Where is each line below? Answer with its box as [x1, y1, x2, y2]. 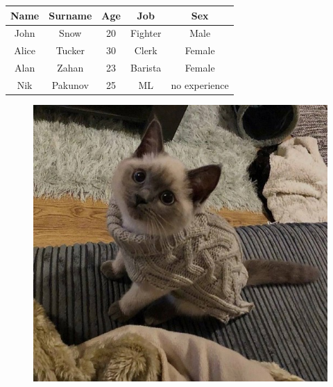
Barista [130, 60, 162, 75]
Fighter [130, 26, 162, 40]
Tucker [55, 43, 85, 58]
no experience [171, 77, 229, 92]
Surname [49, 8, 92, 22]
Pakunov [51, 77, 89, 92]
